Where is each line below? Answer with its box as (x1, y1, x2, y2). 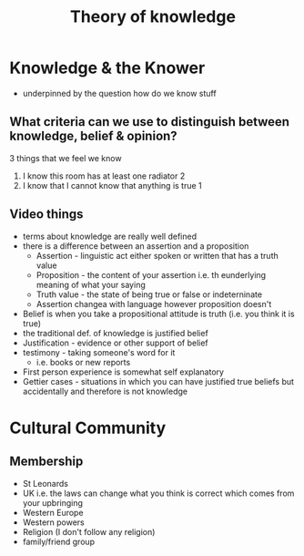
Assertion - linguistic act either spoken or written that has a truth (35, 250, 279, 261)
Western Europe (22, 507, 84, 518)
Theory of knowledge (69, 6, 237, 27)
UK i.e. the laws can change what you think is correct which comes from (22, 488, 295, 499)
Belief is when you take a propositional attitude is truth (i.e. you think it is (22, 308, 295, 319)
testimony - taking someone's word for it (22, 346, 176, 357)
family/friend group (22, 536, 96, 547)
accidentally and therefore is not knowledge (22, 386, 188, 396)
